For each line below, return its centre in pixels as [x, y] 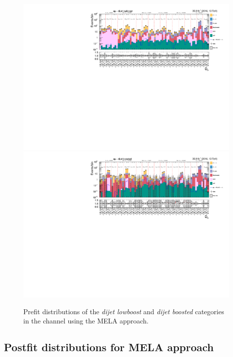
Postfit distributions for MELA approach [109, 347]
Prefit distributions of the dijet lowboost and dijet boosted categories [124, 311]
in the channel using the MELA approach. [86, 321]
